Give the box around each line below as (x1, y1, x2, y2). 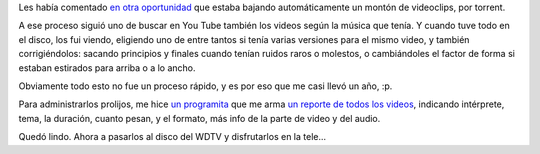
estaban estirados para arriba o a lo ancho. (18, 61, 196, 74)
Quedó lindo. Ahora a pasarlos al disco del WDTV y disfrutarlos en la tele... (18, 131, 327, 143)
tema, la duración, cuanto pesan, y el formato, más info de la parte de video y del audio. (18, 112, 381, 124)
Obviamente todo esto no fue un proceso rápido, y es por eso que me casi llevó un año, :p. (18, 80, 393, 92)
